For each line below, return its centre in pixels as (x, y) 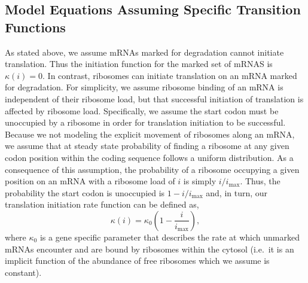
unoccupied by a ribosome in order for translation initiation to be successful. (145, 122)
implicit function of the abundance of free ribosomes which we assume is (137, 261)
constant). (23, 272)
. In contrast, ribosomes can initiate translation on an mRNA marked (170, 75)
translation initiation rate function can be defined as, (102, 204)
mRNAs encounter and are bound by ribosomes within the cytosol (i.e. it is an (150, 249)
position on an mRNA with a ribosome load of (90, 181)
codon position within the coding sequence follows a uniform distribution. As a (149, 157)
